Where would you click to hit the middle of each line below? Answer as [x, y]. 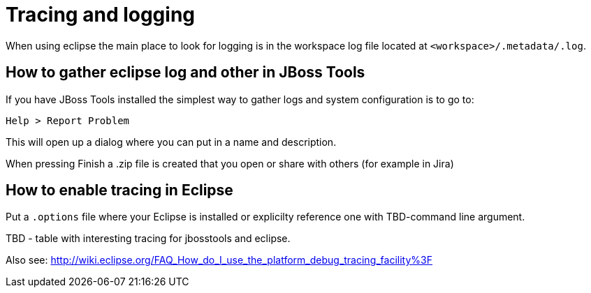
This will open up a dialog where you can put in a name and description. [171, 142]
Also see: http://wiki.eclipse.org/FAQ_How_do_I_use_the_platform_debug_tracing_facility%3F [219, 260]
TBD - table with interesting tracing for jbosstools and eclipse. [148, 239]
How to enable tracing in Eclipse [119, 190]
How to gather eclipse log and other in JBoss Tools [185, 73]
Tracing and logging [101, 15]
